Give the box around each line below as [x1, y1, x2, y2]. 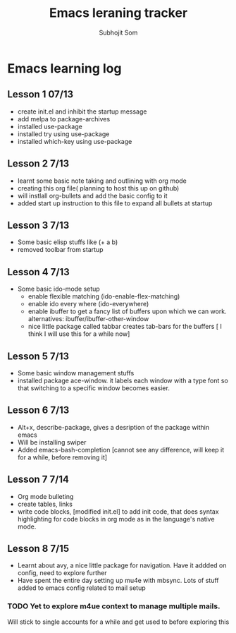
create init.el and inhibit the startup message [17, 107, 147, 116]
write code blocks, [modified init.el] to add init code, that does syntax [17, 507, 220, 516]
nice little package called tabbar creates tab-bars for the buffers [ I [27, 322, 222, 331]
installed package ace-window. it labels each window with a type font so [17, 376, 229, 385]
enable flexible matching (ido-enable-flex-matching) [27, 292, 180, 301]
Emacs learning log [7, 60, 122, 76]
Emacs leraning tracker [49, 5, 188, 21]
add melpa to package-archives [17, 114, 111, 123]
